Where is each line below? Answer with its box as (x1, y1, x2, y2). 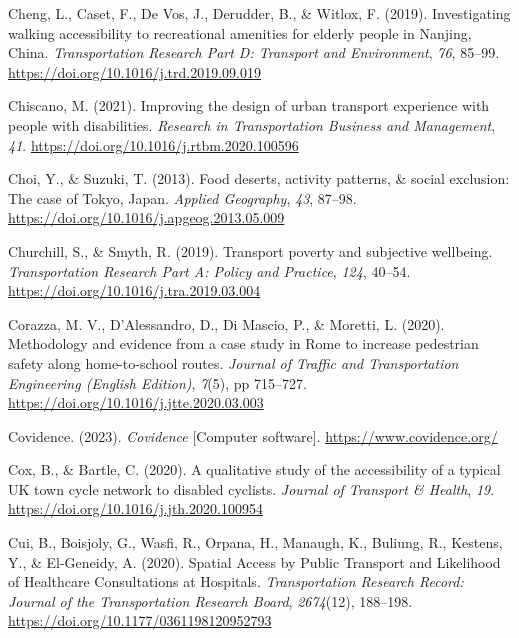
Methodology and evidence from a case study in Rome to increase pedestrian (8, 333, 479, 354)
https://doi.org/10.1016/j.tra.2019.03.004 (8, 280, 261, 301)
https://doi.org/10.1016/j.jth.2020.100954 (8, 498, 263, 519)
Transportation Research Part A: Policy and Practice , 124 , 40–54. (8, 260, 411, 281)
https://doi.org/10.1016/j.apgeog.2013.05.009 (8, 207, 285, 228)
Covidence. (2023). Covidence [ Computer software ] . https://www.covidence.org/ (8, 425, 498, 446)
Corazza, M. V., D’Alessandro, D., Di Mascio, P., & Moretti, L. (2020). (8, 313, 445, 334)
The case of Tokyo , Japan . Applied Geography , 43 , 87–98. (8, 187, 357, 208)
